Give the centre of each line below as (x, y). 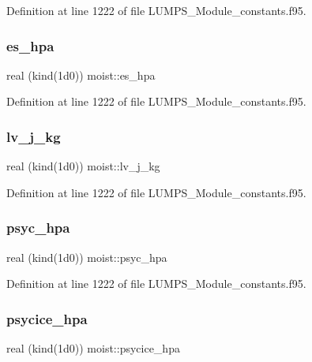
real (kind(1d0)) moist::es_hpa (81, 75)
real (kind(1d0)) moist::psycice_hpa (93, 348)
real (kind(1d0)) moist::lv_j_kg (83, 166)
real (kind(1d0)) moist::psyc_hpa (87, 257)
